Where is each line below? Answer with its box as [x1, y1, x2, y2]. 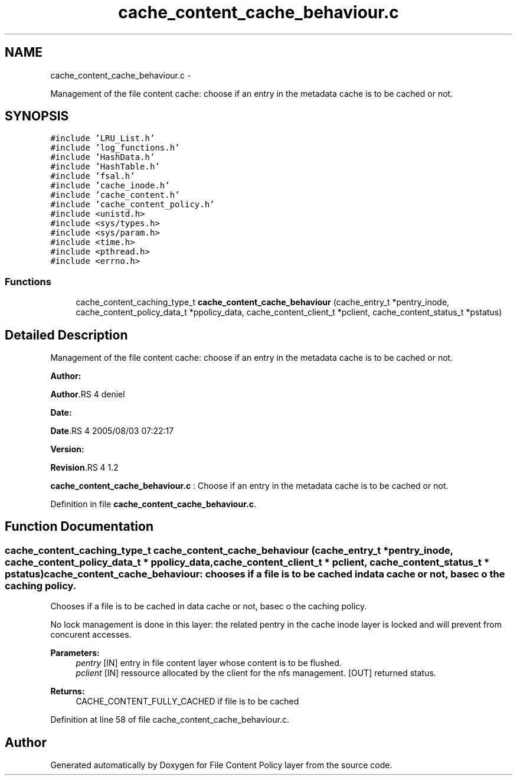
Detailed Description [5, 327, 128, 342]
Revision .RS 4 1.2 [50, 462, 119, 473]
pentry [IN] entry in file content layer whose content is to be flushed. [76, 658, 342, 668]
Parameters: [50, 648, 100, 658]
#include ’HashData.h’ [50, 152, 155, 162]
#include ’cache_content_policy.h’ [50, 200, 215, 210]
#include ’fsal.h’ [50, 171, 135, 181]
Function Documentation [5, 519, 153, 534]
